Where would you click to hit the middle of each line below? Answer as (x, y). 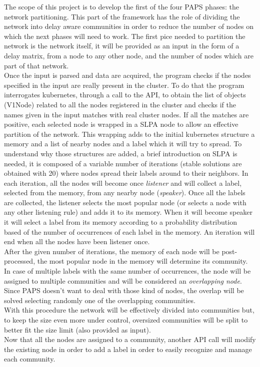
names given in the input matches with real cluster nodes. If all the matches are (126, 114)
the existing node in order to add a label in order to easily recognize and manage (128, 349)
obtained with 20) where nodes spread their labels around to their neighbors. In (126, 173)
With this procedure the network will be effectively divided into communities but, (129, 310)
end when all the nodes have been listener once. (77, 241)
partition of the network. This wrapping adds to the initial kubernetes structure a (129, 134)
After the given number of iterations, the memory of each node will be (112, 251)
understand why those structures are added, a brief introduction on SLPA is (121, 153)
